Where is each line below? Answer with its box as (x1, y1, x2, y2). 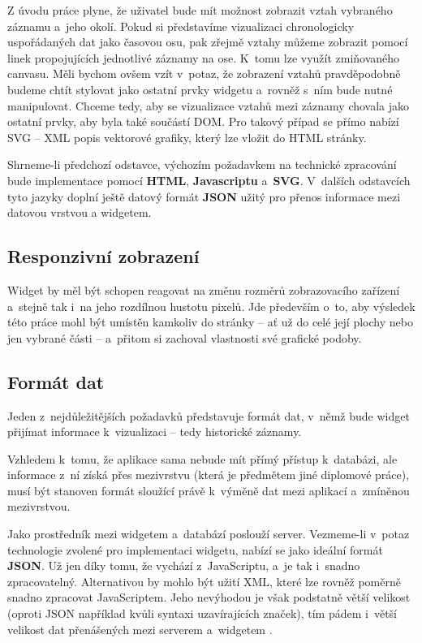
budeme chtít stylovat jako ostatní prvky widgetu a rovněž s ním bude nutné (7, 80, 393, 97)
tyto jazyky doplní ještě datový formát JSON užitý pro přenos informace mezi (7, 188, 401, 205)
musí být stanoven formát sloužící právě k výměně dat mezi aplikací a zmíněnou (7, 481, 410, 498)
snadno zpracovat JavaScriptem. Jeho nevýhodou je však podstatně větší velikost (7, 589, 411, 606)
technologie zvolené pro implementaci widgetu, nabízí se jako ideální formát (7, 541, 383, 558)
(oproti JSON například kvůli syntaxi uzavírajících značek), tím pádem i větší (7, 605, 398, 622)
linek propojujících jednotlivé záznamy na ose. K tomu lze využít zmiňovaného (7, 49, 400, 66)
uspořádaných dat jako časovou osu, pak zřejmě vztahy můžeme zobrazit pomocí (7, 33, 408, 50)
